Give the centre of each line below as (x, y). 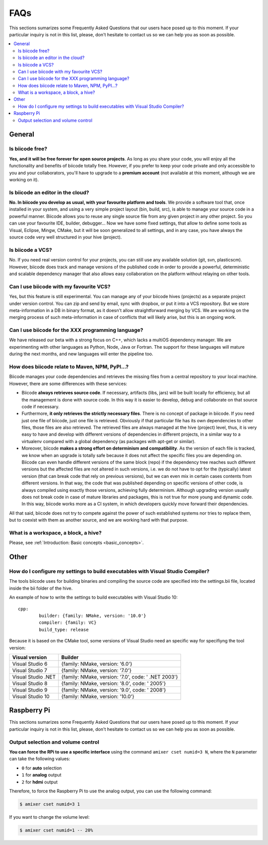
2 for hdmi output (40, 782)
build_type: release (64, 629)
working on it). (24, 179)
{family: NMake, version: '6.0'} (97, 664)
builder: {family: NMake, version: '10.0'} (93, 616)
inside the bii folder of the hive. (41, 588)
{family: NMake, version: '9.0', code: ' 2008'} (114, 690)
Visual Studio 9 (30, 690)
